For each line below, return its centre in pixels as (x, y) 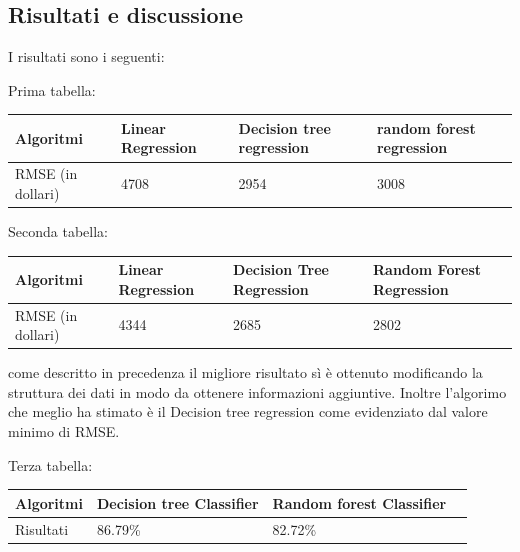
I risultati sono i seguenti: (86, 56)
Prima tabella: (52, 89)
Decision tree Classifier (177, 502)
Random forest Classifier (359, 502)
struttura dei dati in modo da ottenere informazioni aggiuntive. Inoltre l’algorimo (257, 391)
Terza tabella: (50, 464)
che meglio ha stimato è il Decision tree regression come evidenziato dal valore (248, 411)
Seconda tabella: (58, 231)
